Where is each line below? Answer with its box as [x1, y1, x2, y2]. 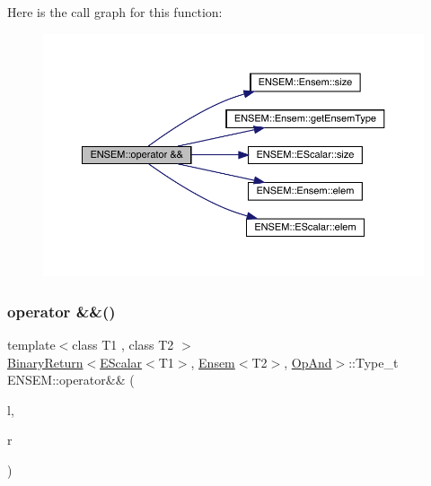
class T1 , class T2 [72, 334, 174, 353]
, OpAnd [284, 352, 332, 371]
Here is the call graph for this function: [7, 3, 223, 21]
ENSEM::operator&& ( [7, 370, 135, 389]
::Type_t [348, 352, 399, 371]
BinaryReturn [7, 352, 84, 371]
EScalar [100, 352, 143, 371]
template [7, 334, 56, 353]
